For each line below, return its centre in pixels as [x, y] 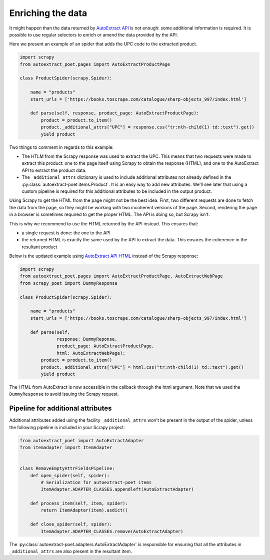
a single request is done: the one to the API [66, 233]
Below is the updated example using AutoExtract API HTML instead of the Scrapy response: [104, 256]
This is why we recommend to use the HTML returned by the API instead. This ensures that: [104, 224]
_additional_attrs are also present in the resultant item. [70, 552]
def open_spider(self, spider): [70, 475]
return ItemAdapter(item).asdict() [84, 510]
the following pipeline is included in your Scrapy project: [67, 427]
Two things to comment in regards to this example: [61, 147]
